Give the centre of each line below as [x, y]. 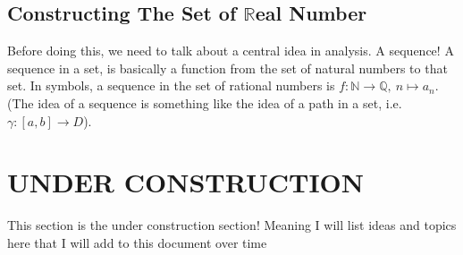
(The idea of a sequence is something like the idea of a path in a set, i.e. [205, 102]
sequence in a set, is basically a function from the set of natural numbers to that [227, 68]
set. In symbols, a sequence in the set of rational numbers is [171, 85]
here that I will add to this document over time [137, 242]
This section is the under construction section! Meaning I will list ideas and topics [232, 225]
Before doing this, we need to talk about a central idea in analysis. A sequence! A [231, 51]
